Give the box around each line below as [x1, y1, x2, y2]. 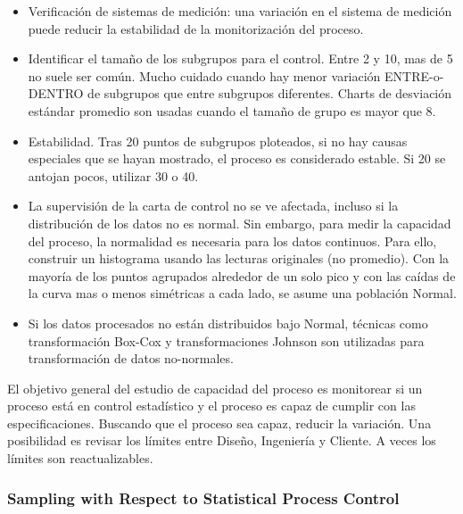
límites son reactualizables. [7, 449, 153, 468]
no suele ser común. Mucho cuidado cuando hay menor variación [28, 66, 381, 85]
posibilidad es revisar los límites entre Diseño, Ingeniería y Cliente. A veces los [7, 431, 436, 450]
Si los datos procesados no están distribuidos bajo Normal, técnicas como [28, 313, 428, 332]
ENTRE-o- [384, 66, 444, 85]
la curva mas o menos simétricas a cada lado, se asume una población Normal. [28, 284, 457, 303]
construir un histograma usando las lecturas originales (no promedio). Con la [28, 249, 450, 268]
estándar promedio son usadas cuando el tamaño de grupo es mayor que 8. [28, 101, 436, 120]
